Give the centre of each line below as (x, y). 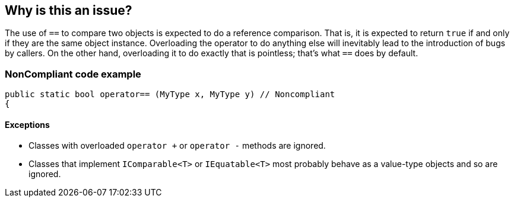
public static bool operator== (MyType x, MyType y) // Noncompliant (170, 94)
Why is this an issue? (69, 10)
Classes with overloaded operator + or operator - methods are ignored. (177, 146)
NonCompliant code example (73, 74)
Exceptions (27, 124)
